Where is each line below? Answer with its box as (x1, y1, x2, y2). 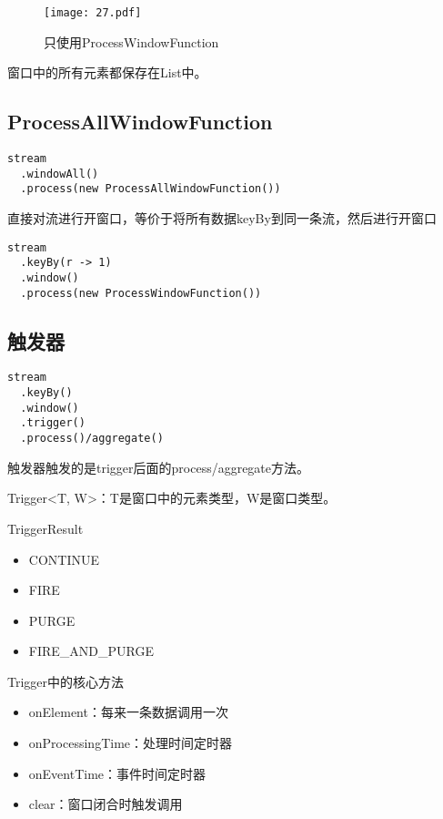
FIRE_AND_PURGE (28, 641, 154, 660)
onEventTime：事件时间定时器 (28, 763, 206, 783)
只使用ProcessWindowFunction (44, 32, 219, 51)
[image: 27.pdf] (44, 6, 142, 19)
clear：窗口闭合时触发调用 (28, 794, 183, 814)
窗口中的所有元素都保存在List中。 (7, 63, 207, 82)
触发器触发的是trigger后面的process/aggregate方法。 (7, 457, 310, 476)
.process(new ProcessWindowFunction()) (20, 286, 262, 300)
